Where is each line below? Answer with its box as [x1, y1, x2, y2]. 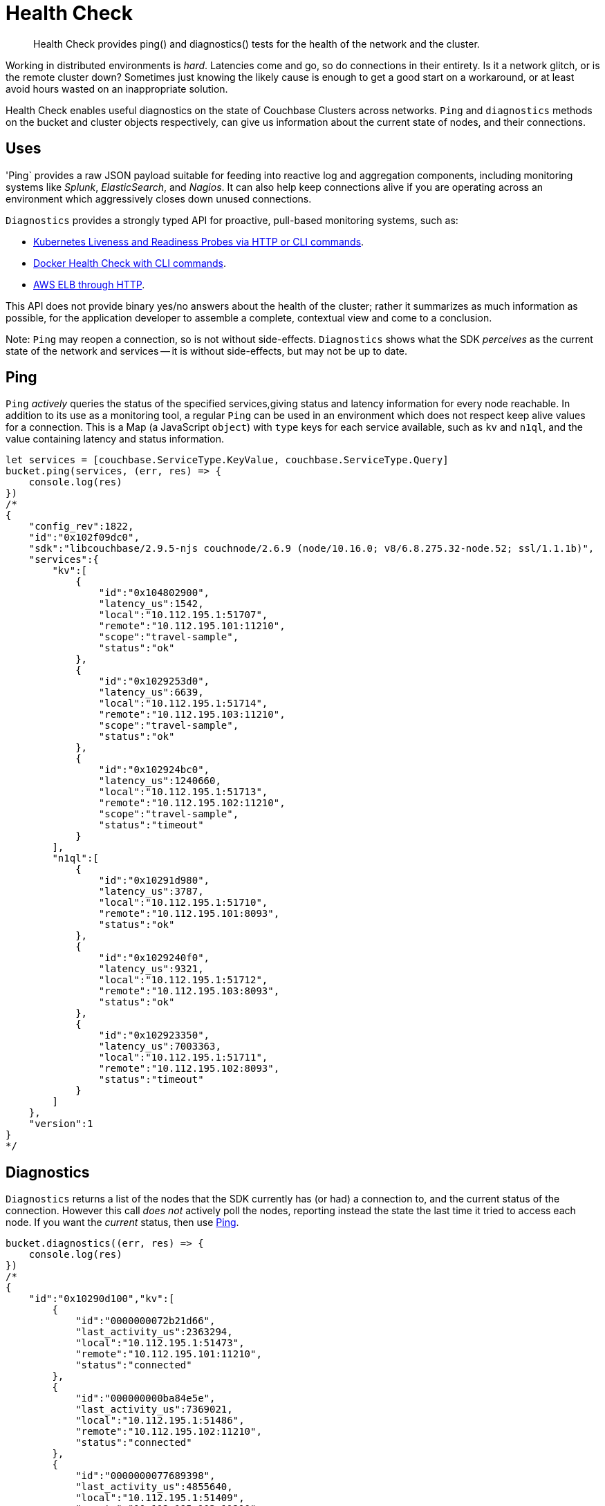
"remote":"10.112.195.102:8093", [98, 1063, 280, 1075]
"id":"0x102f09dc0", [28, 532, 140, 543]
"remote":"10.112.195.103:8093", [98, 985, 280, 997]
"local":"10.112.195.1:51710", [98, 897, 268, 909]
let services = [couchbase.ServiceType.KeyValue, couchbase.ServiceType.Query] [6, 454, 449, 466]
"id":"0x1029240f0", [98, 952, 210, 964]
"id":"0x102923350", [98, 1030, 210, 1041]
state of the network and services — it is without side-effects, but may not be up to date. [6, 344, 408, 357]
